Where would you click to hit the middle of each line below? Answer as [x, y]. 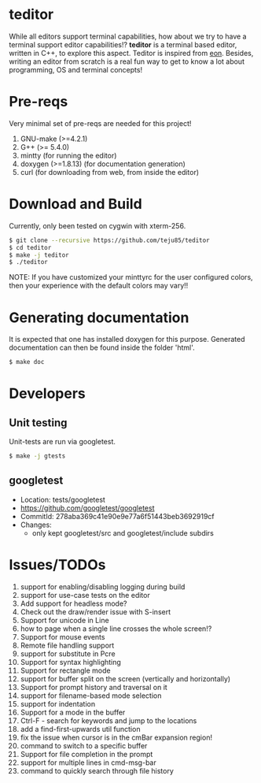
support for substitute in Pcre [68, 653]
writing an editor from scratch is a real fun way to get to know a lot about [127, 61]
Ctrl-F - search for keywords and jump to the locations [108, 720]
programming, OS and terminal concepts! [76, 69]
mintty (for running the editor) [68, 155]
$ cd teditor [30, 247]
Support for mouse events [62, 636]
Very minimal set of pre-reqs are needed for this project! [100, 123]
